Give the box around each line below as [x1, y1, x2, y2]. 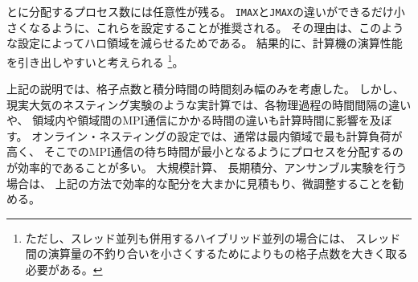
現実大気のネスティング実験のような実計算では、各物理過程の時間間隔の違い [6, 96, 412, 112]
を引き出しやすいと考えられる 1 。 [6, 51, 184, 70]
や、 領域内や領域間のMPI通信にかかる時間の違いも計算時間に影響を [6, 112, 370, 129]
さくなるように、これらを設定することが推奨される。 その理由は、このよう [6, 18, 404, 35]
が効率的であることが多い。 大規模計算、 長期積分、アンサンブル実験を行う [6, 159, 408, 176]
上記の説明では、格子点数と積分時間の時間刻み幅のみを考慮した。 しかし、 [6, 80, 404, 97]
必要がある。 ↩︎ [25, 261, 103, 278]
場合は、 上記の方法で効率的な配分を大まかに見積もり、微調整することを [6, 174, 393, 191]
